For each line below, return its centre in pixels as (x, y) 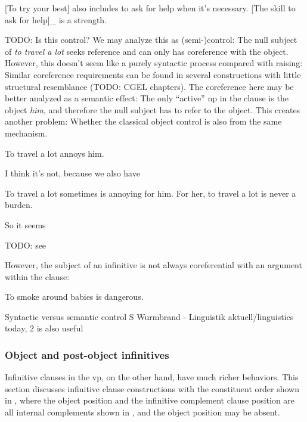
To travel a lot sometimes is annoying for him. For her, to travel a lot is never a (151, 193)
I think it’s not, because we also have (72, 173)
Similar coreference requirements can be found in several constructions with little (153, 74)
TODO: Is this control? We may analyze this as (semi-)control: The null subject (151, 40)
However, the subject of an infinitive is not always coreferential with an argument (153, 265)
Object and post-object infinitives (87, 354)
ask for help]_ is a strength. (56, 19)
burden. (19, 205)
